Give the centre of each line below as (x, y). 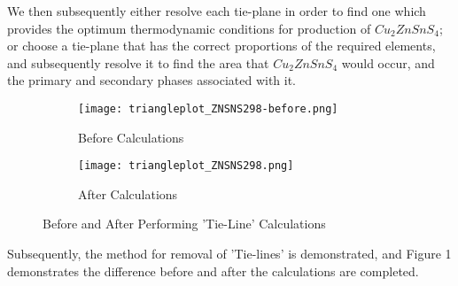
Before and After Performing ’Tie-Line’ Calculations (184, 224)
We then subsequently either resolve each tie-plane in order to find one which (217, 11)
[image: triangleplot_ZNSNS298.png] (186, 166)
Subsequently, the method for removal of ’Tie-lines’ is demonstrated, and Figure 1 (229, 254)
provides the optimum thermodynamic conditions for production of (189, 28)
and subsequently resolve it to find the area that (138, 62)
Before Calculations (131, 137)
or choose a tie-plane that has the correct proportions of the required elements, (221, 46)
